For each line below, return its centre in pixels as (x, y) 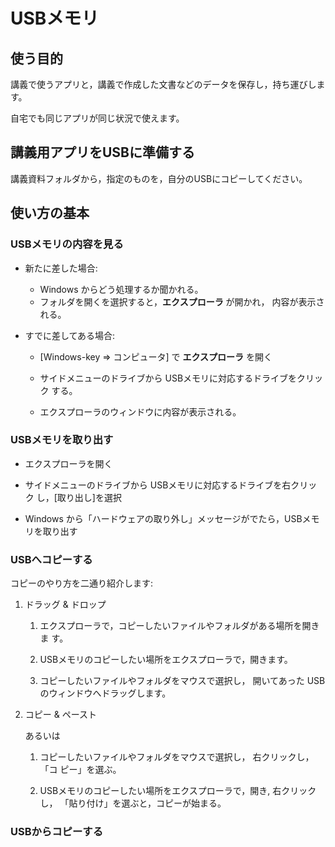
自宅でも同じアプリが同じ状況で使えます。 (97, 118)
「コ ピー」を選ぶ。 (80, 770)
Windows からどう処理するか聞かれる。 (121, 289)
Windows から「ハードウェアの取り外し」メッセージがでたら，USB (163, 518)
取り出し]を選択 (89, 497)
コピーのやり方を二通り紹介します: (82, 583)
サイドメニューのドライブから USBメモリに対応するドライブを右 (158, 485)
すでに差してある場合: (70, 335)
